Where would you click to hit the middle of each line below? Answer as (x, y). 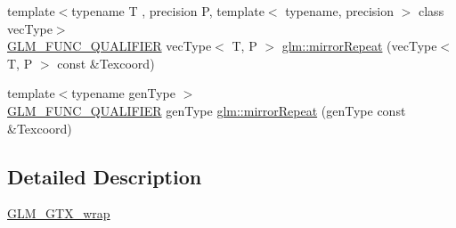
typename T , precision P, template (168, 11)
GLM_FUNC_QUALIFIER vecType (110, 46)
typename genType (123, 93)
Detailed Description (105, 176)
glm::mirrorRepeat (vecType (359, 46)
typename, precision (340, 11)
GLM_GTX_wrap (59, 213)
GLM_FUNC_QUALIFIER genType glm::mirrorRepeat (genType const (207, 110)
